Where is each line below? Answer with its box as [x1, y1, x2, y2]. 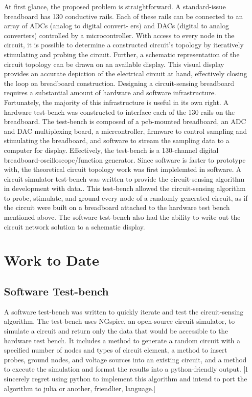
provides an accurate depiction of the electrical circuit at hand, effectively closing [4, 68, 247, 79]
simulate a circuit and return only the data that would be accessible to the [4, 326, 228, 336]
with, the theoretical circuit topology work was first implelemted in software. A [4, 164, 241, 174]
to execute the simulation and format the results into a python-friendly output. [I [4, 364, 248, 374]
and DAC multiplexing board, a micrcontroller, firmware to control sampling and [4, 125, 247, 136]
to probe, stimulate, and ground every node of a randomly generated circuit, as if [4, 192, 248, 203]
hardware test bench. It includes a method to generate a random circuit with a [4, 335, 240, 345]
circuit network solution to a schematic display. [4, 221, 145, 231]
